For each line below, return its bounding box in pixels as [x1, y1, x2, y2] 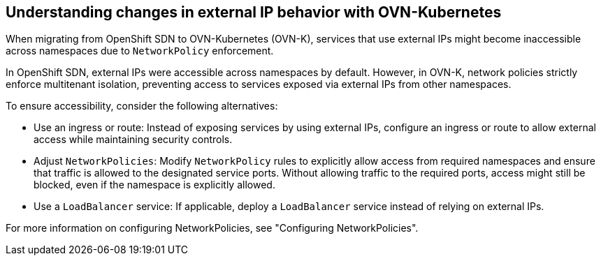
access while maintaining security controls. [34, 133, 233, 146]
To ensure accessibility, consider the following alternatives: [6, 100, 278, 112]
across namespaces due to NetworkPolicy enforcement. [6, 45, 274, 57]
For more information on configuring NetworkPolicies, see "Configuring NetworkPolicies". [6, 222, 419, 234]
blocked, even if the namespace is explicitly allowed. [34, 179, 275, 191]
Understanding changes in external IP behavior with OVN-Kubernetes [6, 3, 502, 21]
